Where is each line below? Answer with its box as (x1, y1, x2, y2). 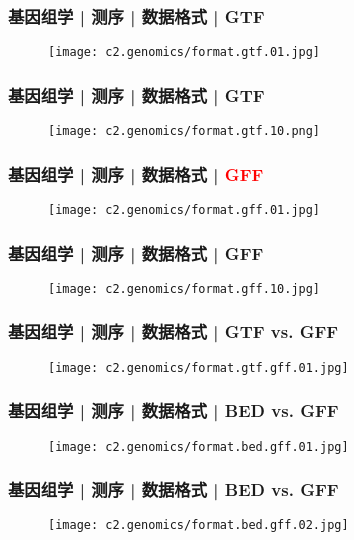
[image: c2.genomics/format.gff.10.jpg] (48, 281, 321, 296)
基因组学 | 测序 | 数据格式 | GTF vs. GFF (8, 319, 339, 344)
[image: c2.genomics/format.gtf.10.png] (48, 124, 321, 139)
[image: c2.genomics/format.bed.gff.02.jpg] (48, 518, 349, 533)
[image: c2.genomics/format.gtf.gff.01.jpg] (48, 360, 349, 375)
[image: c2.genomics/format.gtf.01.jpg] (48, 45, 321, 60)
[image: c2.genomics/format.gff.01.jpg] (48, 202, 321, 217)
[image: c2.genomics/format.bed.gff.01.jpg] (48, 439, 349, 454)
